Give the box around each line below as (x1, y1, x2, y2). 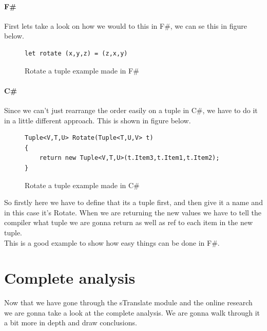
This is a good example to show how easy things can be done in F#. (4, 237, 220, 248)
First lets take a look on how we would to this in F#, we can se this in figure (4, 20, 247, 31)
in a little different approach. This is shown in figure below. (4, 115, 191, 125)
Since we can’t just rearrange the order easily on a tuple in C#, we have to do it (4, 104, 258, 115)
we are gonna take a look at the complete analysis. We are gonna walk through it (4, 307, 260, 318)
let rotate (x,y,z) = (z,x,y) (25, 49, 128, 57)
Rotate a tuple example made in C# (25, 179, 140, 190)
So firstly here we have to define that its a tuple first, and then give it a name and (4, 197, 263, 208)
